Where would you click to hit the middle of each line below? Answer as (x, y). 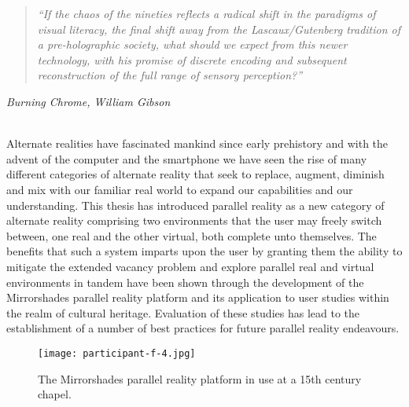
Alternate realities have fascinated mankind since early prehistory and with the (197, 143)
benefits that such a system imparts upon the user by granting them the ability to (204, 251)
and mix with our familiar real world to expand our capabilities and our (180, 189)
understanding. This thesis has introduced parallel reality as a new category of (195, 205)
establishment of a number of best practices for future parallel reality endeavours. (203, 328)
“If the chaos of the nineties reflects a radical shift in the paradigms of (206, 13)
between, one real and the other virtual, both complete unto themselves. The (192, 235)
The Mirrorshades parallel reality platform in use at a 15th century (200, 378)
